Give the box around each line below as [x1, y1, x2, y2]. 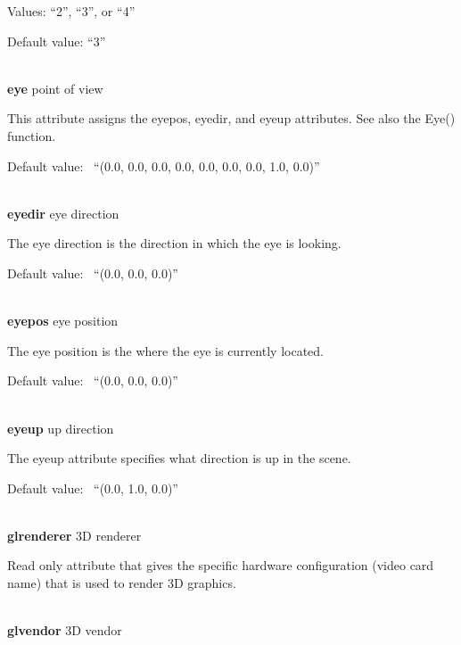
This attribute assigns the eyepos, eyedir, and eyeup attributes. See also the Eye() [7, 109, 456, 128]
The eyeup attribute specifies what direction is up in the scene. [7, 449, 351, 467]
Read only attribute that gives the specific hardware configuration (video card [7, 556, 434, 575]
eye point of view [7, 79, 103, 97]
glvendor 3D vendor [7, 621, 122, 640]
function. [7, 126, 56, 145]
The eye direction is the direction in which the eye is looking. [7, 234, 342, 252]
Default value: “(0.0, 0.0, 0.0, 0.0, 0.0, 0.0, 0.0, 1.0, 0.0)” [7, 156, 320, 175]
